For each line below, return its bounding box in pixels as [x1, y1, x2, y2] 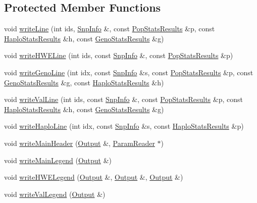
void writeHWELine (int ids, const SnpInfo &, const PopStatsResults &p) [4, 50, 233, 61]
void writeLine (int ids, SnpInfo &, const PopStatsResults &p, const [4, 23, 215, 34]
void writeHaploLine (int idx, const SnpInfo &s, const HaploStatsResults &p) [4, 121, 244, 131]
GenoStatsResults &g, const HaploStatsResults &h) [4, 77, 164, 87]
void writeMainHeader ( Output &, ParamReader [4, 137, 155, 148]
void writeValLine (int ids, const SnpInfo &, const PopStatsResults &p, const [4, 94, 243, 105]
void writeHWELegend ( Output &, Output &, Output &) [4, 172, 183, 182]
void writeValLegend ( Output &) [4, 188, 106, 199]
